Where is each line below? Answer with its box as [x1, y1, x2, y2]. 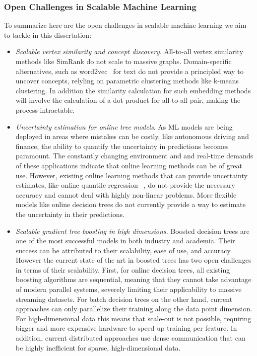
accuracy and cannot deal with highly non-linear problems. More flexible [15, 189, 237, 200]
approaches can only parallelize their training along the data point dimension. [15, 303, 253, 314]
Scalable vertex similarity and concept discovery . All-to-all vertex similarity [15, 46, 244, 57]
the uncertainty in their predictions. [15, 209, 125, 219]
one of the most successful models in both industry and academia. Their [15, 235, 235, 246]
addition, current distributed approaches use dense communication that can [15, 333, 246, 343]
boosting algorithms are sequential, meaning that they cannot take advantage [15, 274, 252, 285]
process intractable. [15, 104, 75, 115]
